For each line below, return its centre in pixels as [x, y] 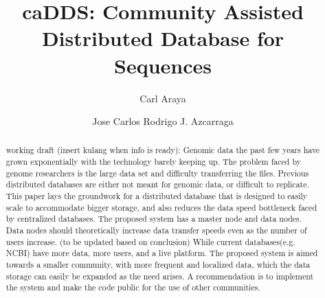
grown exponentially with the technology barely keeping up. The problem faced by [153, 162]
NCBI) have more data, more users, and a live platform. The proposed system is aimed [162, 253]
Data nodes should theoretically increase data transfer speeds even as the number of [156, 230]
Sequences [163, 65]
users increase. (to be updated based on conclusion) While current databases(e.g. [150, 241]
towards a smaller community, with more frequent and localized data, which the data [158, 265]
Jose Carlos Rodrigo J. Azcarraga [163, 121]
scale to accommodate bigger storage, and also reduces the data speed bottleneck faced [161, 207]
